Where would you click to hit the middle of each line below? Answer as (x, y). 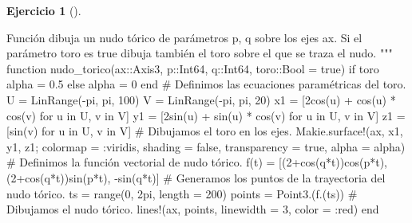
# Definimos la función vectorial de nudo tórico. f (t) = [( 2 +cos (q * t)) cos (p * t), (197, 162)
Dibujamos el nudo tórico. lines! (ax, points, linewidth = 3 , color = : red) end (193, 209)
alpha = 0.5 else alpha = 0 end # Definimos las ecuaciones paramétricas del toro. (206, 84)
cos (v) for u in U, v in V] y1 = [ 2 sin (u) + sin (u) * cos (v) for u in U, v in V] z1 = (206, 115)
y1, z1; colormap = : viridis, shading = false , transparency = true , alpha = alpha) (206, 146)
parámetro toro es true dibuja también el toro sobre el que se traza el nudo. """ (200, 53)
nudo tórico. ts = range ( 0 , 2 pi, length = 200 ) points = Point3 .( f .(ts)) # (182, 193)
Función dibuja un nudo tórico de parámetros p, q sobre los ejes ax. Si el (184, 37)
